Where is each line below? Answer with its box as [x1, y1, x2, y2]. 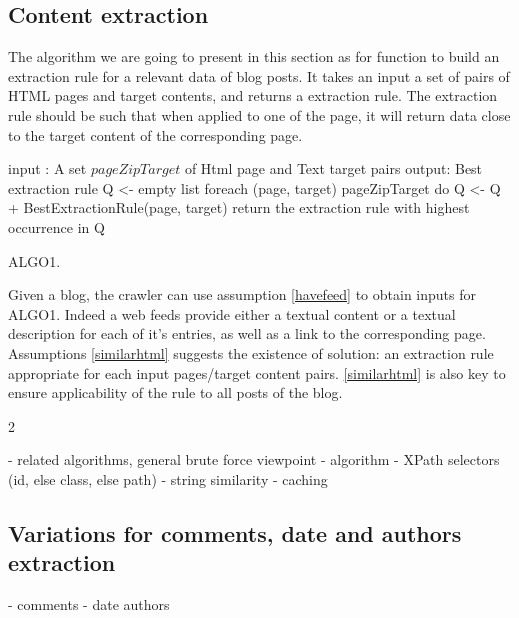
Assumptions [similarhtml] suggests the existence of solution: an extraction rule [8, 342, 494, 363]
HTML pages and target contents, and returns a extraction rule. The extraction [8, 85, 498, 106]
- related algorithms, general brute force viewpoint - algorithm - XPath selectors [8, 449, 500, 470]
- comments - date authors [8, 594, 170, 615]
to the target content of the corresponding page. [8, 124, 303, 145]
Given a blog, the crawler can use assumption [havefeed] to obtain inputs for [8, 284, 476, 305]
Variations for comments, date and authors [8, 517, 462, 548]
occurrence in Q [8, 216, 105, 237]
